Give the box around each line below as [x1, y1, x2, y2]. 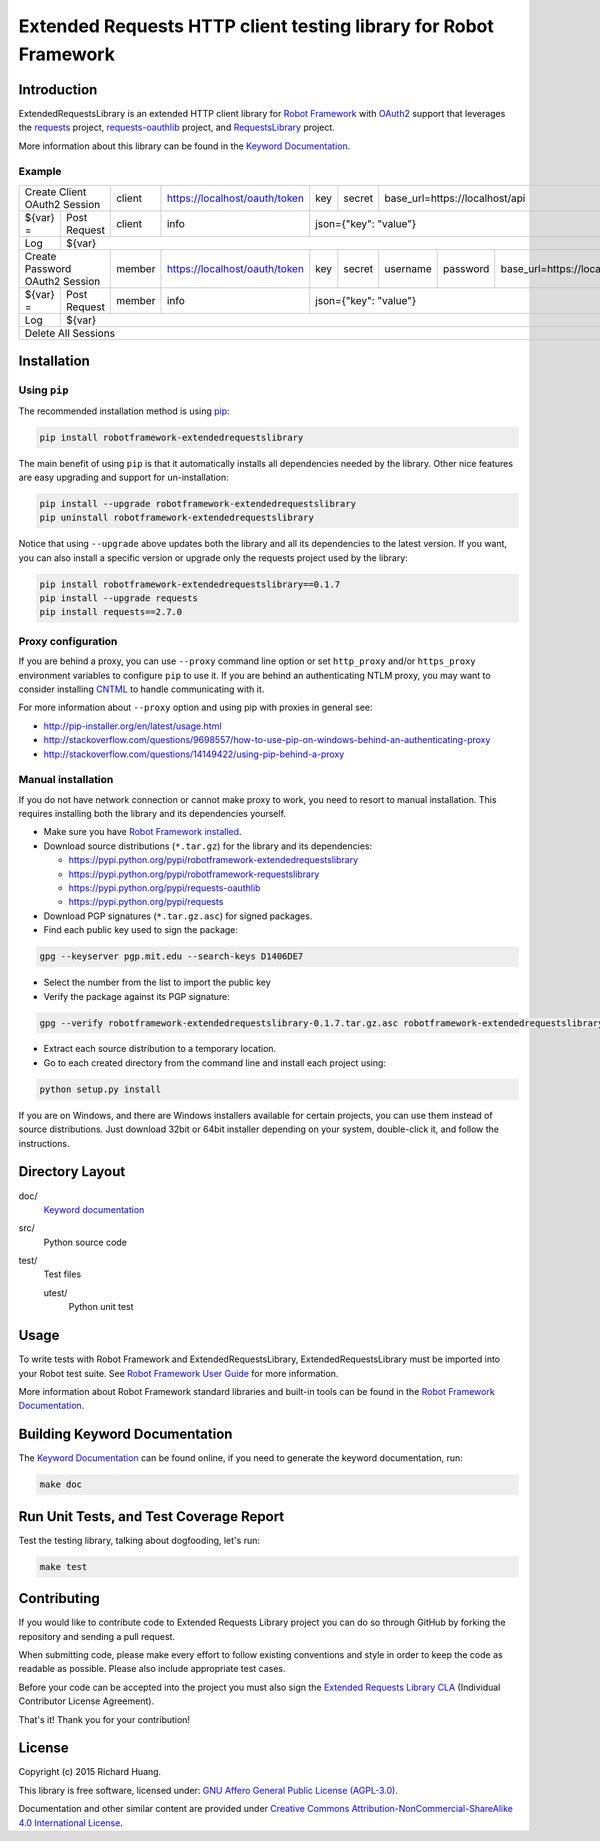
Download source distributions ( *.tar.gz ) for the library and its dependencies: [43, 840, 373, 852]
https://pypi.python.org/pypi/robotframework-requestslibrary [68, 868, 320, 880]
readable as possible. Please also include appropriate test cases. [18, 1663, 286, 1675]
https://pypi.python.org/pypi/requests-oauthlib [68, 881, 261, 894]
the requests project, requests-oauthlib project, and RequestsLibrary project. [18, 121, 335, 134]
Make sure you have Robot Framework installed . [43, 826, 242, 838]
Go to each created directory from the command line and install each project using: [43, 1056, 387, 1069]
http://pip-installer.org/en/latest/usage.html [43, 720, 222, 732]
